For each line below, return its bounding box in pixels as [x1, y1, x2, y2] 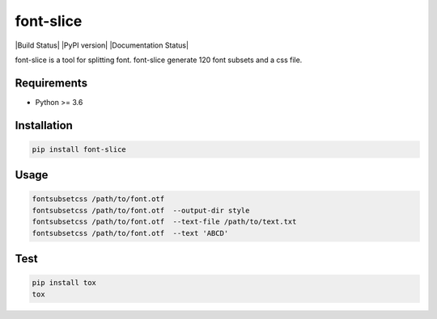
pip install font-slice [32, 145, 127, 153]
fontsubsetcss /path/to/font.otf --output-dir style [32, 206, 250, 215]
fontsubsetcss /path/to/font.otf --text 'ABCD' [32, 229, 229, 237]
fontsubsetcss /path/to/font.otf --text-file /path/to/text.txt [32, 217, 297, 226]
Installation [15, 118, 73, 132]
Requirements [15, 76, 88, 90]
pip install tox [32, 279, 97, 288]
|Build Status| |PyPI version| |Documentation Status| [15, 40, 189, 50]
